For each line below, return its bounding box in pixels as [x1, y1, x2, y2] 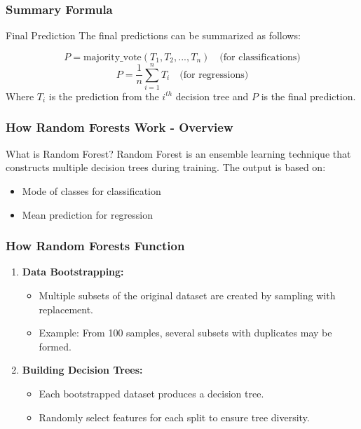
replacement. [39, 301, 94, 316]
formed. [39, 339, 71, 353]
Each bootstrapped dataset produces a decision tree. [39, 386, 264, 400]
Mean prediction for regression [22, 207, 154, 222]
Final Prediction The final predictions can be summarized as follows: [6, 28, 301, 43]
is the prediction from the [48, 88, 159, 103]
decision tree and [175, 88, 249, 103]
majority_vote [83, 52, 142, 62]
